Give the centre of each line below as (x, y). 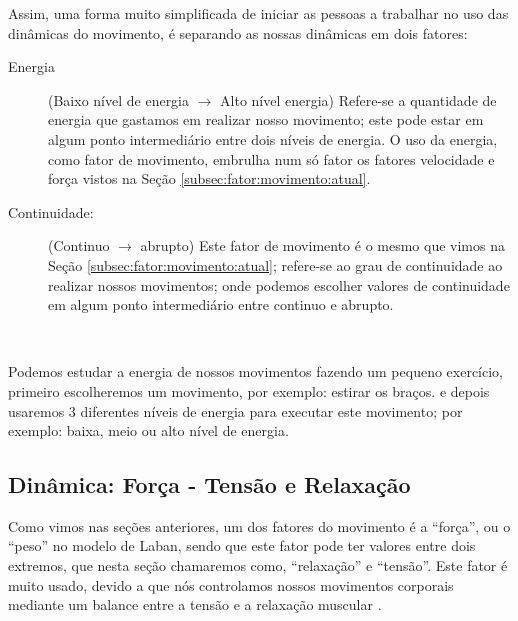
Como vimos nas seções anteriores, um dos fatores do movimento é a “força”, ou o (259, 525)
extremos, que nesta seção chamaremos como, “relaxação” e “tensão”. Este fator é (258, 565)
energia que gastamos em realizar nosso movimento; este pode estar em (266, 119)
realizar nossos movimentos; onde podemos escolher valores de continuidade (279, 284)
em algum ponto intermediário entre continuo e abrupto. (221, 304)
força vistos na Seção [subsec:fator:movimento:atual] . (209, 178)
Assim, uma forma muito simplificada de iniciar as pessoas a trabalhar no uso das (258, 13)
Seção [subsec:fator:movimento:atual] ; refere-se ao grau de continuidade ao (275, 264)
